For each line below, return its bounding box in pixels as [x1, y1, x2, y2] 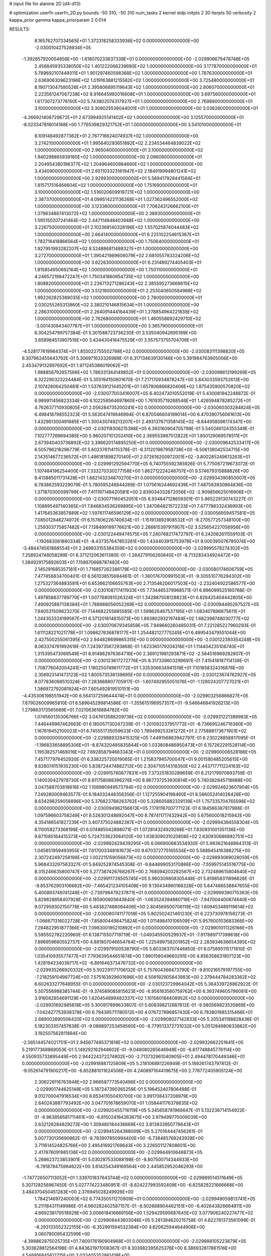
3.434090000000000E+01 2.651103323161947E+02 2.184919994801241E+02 [34, 168, 196, 174]
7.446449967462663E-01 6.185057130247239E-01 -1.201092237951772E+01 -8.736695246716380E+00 [34, 721, 252, 727]
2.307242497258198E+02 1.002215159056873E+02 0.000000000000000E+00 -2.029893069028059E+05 [34, 855, 258, 861]
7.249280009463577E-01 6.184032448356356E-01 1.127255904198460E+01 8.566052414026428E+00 [34, 791, 250, 797]
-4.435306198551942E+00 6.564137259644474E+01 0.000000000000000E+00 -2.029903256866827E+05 [22, 693, 248, 699]
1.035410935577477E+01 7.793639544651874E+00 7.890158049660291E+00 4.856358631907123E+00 [34, 953, 250, 959]
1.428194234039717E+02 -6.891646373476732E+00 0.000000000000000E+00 [34, 960, 203, 966]
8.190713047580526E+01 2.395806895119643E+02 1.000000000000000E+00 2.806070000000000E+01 [34, 84, 254, 90]
